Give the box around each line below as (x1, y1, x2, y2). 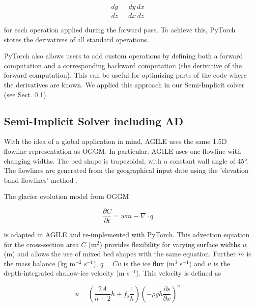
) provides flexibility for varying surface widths (99, 239, 240, 249)
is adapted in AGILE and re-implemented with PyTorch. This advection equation (4, 229, 250, 240)
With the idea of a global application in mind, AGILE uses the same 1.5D (4, 136, 227, 146)
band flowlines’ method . (4, 174, 78, 185)
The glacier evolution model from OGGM (4, 191, 129, 201)
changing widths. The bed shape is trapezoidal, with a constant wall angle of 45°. (4, 155, 249, 166)
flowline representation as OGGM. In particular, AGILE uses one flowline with (4, 146, 241, 156)
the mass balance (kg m (4, 258, 76, 268)
